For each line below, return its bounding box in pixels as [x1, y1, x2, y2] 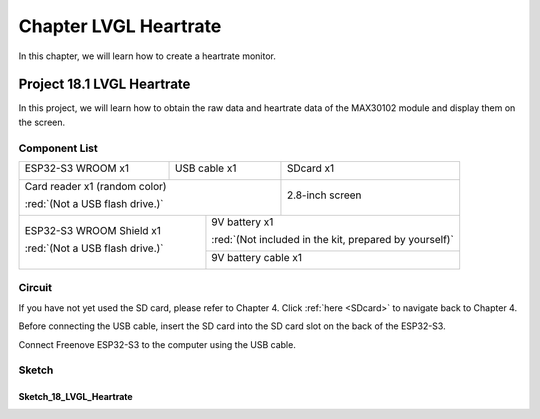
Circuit [18, 281, 53, 295]
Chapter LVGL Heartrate [18, 15, 222, 37]
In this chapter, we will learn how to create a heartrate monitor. [18, 50, 277, 62]
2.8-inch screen [286, 188, 362, 202]
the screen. [18, 116, 66, 128]
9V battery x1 [211, 215, 274, 229]
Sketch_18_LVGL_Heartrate [18, 391, 134, 403]
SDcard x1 [286, 161, 335, 175]
